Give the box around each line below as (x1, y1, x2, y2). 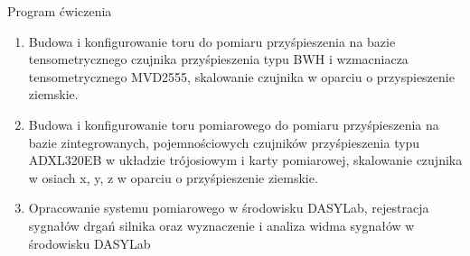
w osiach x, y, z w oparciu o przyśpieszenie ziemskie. (28, 168, 318, 187)
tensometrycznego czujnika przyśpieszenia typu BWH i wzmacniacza (28, 50, 409, 69)
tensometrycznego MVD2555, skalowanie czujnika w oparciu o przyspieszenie (28, 67, 455, 86)
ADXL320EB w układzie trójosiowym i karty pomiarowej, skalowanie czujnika (28, 151, 463, 169)
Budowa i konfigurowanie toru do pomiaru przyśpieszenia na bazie (28, 32, 396, 50)
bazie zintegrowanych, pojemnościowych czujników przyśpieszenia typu (28, 133, 420, 151)
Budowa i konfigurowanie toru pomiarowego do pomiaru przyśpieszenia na (28, 114, 439, 133)
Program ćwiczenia (7, 2, 112, 20)
